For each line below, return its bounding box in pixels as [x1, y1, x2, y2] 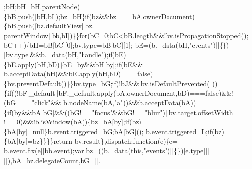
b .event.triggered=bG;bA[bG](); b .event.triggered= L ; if [47, 126, 212, 136]
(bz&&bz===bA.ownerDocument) [89, 11, 195, 21]
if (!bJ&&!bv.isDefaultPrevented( [112, 78, 210, 88]
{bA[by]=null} [4, 126, 48, 136]
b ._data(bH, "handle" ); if [41, 49, 112, 59]
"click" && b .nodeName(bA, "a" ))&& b [31, 97, 143, 107]
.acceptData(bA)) [142, 97, 196, 107]
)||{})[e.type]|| [167, 145, 209, 155]
